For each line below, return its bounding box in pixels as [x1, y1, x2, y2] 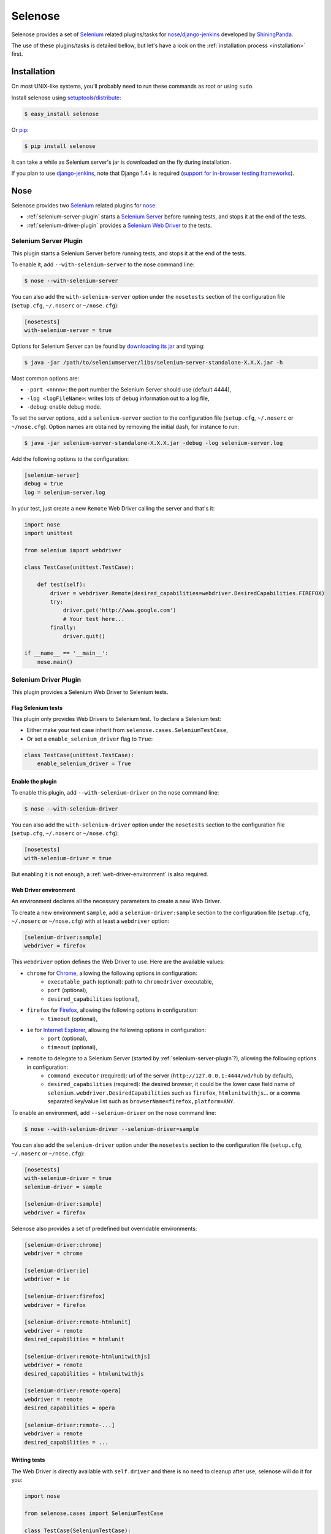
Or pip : [11, 126, 29, 133]
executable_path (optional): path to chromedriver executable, [47, 978, 214, 985]
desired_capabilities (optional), [47, 995, 140, 1003]
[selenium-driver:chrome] [24, 1241, 102, 1248]
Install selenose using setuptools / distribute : [11, 94, 122, 101]
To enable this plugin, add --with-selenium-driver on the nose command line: [11, 789, 219, 796]
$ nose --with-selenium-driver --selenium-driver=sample [24, 1125, 199, 1132]
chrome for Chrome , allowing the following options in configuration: [26, 969, 197, 977]
